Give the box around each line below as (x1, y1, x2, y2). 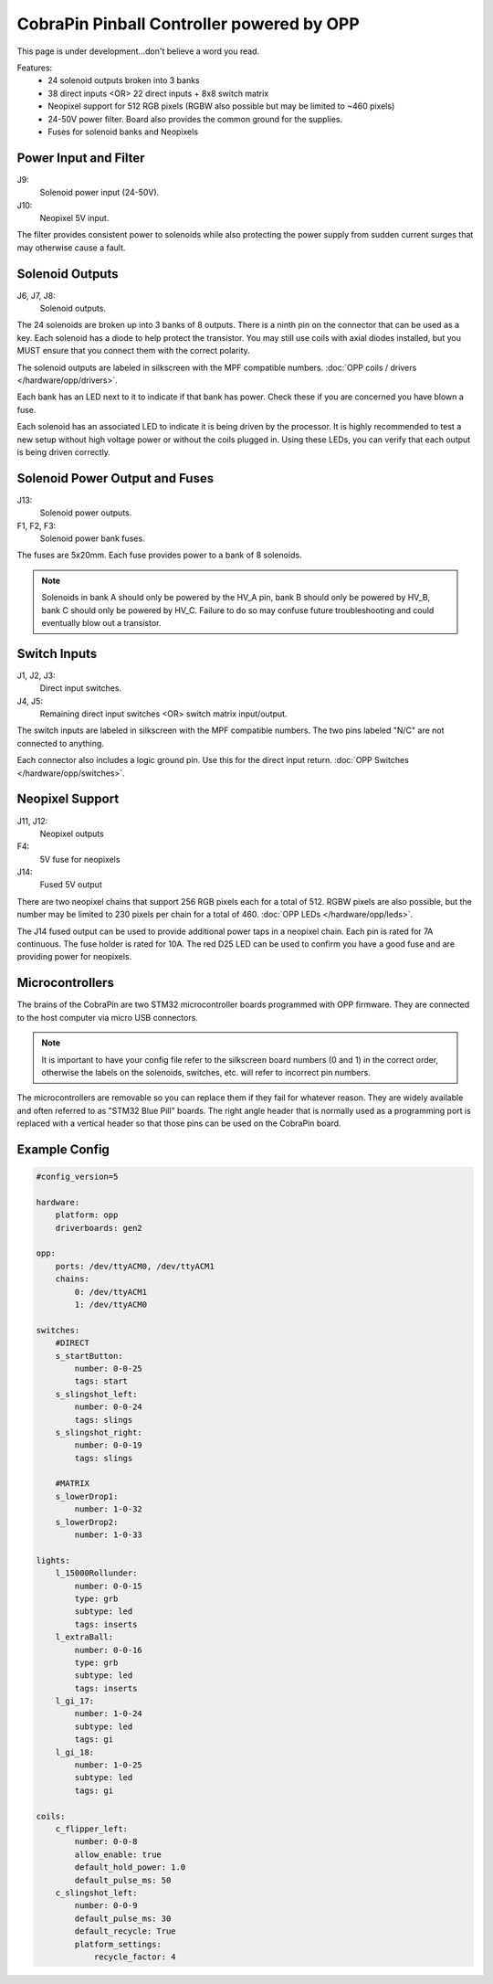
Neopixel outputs (39, 828, 104, 839)
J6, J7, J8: (16, 290, 56, 301)
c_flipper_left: (55, 1824, 128, 1834)
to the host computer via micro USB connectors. (16, 1012, 198, 1023)
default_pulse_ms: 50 (74, 1874, 172, 1885)
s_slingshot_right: (55, 1427, 143, 1438)
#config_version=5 (36, 1172, 119, 1183)
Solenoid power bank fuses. (39, 533, 145, 544)
